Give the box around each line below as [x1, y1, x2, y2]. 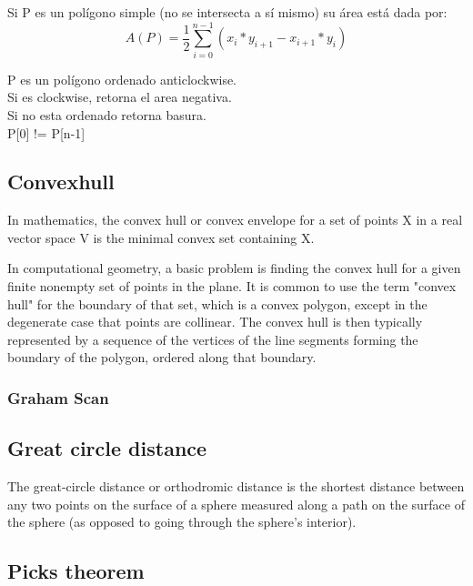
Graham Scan [7, 386, 109, 409]
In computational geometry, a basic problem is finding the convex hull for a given [7, 258, 461, 278]
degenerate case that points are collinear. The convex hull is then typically [7, 312, 423, 331]
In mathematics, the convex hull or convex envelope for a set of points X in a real [7, 210, 463, 229]
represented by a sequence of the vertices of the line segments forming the [7, 329, 418, 349]
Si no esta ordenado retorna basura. [7, 105, 206, 124]
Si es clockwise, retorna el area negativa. [7, 87, 232, 106]
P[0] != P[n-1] [7, 123, 86, 142]
